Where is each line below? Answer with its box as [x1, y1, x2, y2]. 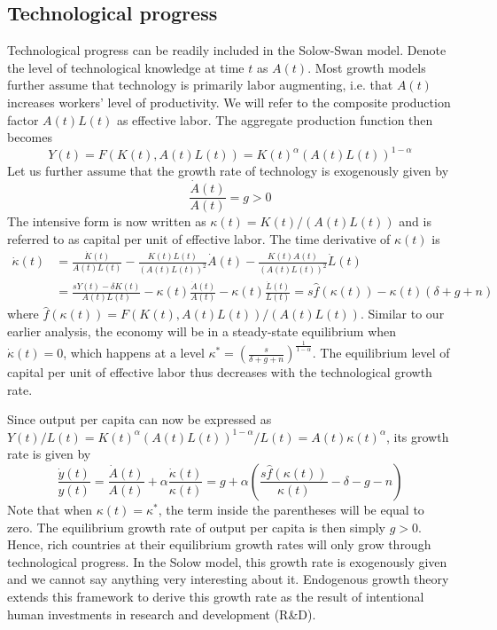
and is [399, 212, 431, 231]
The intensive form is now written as [7, 212, 206, 231]
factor [7, 110, 39, 129]
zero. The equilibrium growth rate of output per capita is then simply [7, 517, 385, 536]
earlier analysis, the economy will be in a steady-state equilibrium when [7, 322, 397, 341]
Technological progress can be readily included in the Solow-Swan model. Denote [7, 41, 447, 59]
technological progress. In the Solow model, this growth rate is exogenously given [7, 552, 447, 571]
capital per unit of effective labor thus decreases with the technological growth [7, 363, 432, 381]
